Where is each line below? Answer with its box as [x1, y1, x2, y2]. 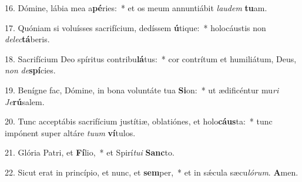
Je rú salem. [5, 95, 45, 107]
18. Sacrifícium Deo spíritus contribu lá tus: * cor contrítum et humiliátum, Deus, [5, 52, 297, 65]
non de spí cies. [5, 64, 56, 76]
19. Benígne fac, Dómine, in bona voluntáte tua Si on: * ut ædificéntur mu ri [5, 83, 279, 96]
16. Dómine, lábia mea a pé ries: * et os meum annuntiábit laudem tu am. [5, 2, 267, 14]
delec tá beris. [5, 33, 50, 45]
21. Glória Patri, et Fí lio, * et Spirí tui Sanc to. [5, 146, 175, 159]
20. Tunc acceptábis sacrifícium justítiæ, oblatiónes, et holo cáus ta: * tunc [5, 115, 273, 127]
